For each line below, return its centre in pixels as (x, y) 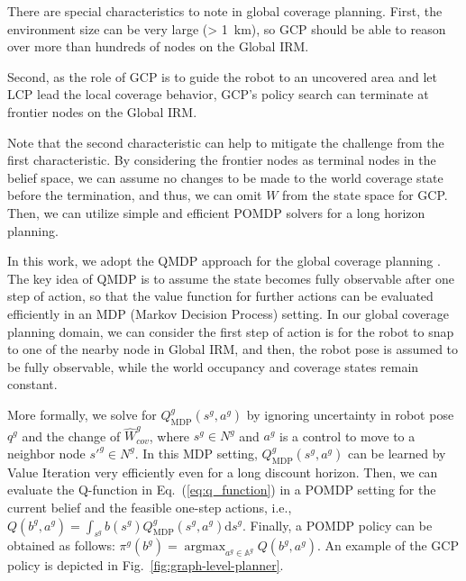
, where (169, 436)
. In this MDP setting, (196, 453)
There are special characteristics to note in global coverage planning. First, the (225, 11)
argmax (205, 547)
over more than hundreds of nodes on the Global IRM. (158, 46)
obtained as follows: (61, 545)
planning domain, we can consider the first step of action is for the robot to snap (231, 331)
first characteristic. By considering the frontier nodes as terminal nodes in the (222, 160)
